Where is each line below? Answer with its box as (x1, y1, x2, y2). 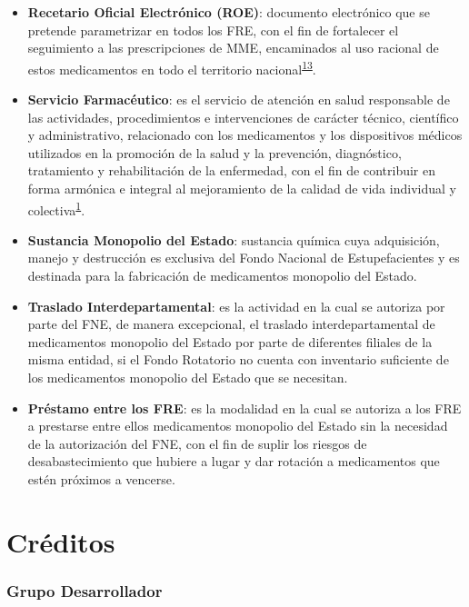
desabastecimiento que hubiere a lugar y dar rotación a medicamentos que (27, 452, 440, 471)
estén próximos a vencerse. (27, 469, 175, 488)
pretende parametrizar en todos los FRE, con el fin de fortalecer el (27, 20, 399, 39)
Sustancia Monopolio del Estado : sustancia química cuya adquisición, (27, 230, 440, 249)
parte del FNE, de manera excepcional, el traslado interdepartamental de (27, 314, 435, 333)
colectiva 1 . (27, 197, 85, 219)
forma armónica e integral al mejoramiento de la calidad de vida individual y (27, 179, 456, 197)
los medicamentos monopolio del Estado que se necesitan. (27, 368, 348, 386)
